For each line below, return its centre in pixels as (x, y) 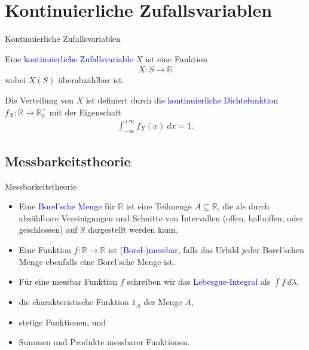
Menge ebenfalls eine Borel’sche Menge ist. (97, 261)
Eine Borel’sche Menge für (67, 206)
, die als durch (243, 206)
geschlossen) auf (48, 229)
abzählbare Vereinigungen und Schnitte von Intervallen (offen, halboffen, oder (161, 217)
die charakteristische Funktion (74, 302)
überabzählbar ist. (91, 80)
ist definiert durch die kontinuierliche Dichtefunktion (182, 100)
